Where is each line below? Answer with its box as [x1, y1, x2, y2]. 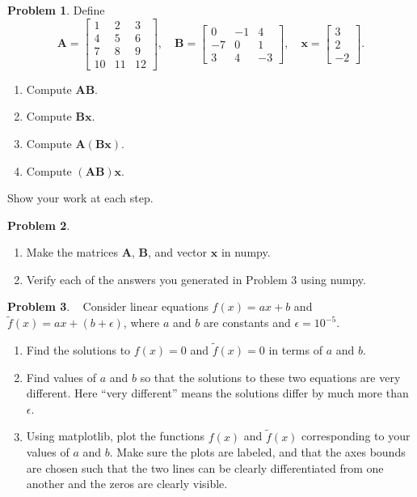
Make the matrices [26, 244, 119, 261]
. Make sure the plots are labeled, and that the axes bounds [109, 444, 406, 461]
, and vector [147, 244, 208, 261]
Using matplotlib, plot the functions [26, 427, 205, 444]
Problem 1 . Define [7, 2, 105, 18]
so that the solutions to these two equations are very [140, 368, 401, 385]
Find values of [26, 368, 97, 385]
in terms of [268, 342, 322, 359]
